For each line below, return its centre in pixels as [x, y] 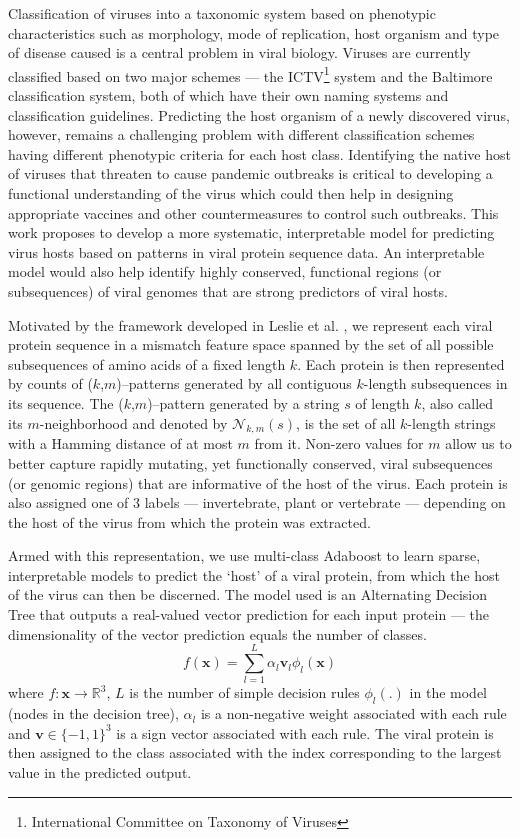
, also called [457, 402]
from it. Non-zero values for [339, 443]
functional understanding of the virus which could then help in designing [231, 193]
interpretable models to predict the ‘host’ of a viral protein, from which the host [254, 574]
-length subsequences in [435, 383]
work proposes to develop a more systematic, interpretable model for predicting [251, 232]
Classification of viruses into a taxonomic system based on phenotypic [222, 13]
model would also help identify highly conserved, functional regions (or [225, 271]
